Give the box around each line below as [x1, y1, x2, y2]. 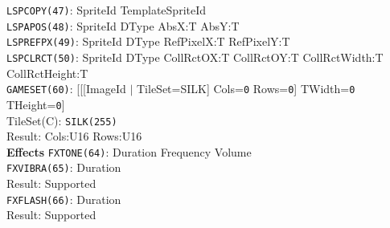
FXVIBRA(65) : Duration [6, 159, 121, 176]
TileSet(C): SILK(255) [6, 112, 117, 128]
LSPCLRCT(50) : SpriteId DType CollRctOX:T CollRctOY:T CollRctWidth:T [6, 48, 384, 65]
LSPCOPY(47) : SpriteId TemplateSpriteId [6, 2, 207, 18]
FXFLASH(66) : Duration [6, 190, 121, 207]
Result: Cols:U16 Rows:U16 [6, 128, 142, 145]
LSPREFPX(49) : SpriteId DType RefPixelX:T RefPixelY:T [6, 33, 290, 50]
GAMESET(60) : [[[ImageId [6, 80, 126, 97]
